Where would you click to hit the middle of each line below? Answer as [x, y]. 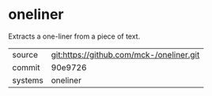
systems [28, 80]
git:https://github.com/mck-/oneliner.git [125, 54]
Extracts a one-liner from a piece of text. [74, 36]
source [25, 54]
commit [26, 67]
